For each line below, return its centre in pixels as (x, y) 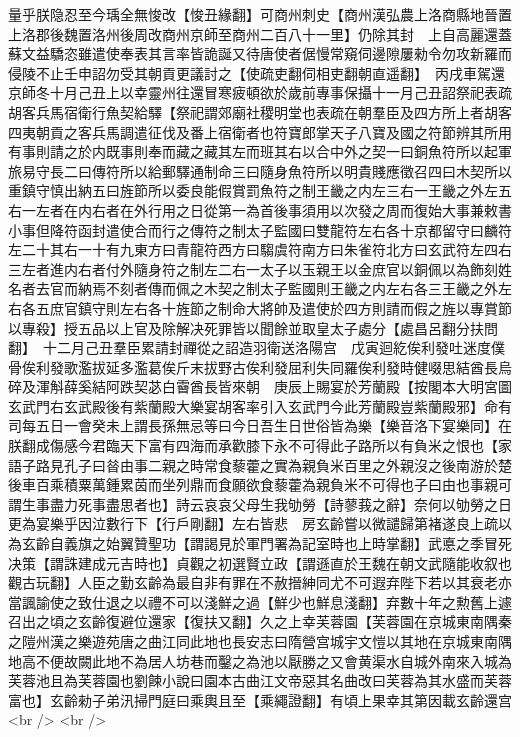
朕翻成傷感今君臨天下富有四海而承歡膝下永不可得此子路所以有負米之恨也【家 (260, 445)
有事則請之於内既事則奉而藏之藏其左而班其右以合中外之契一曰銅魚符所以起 (253, 151)
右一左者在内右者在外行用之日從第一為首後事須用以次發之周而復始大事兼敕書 (260, 209)
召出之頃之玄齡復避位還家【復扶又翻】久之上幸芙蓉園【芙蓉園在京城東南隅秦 (260, 621)
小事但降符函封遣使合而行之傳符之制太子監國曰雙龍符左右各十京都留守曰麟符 (260, 229)
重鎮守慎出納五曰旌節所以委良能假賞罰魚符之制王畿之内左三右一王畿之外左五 (260, 190)
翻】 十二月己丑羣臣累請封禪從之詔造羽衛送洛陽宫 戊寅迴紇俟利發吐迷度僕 (256, 347)
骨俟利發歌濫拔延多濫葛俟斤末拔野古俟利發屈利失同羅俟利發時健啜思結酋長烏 (260, 366)
